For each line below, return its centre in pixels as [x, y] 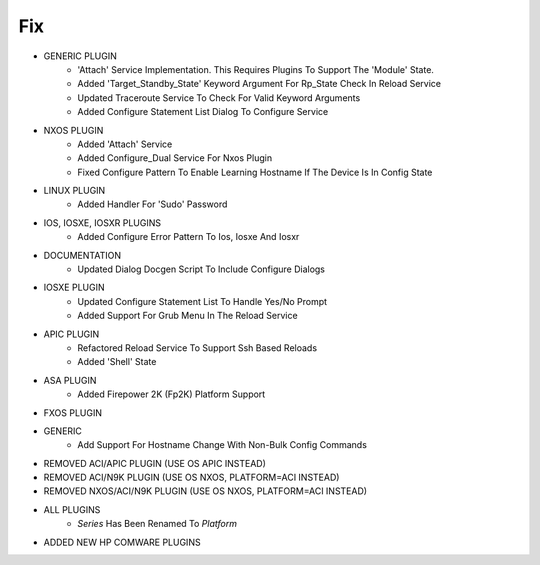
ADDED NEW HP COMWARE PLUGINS [122, 542]
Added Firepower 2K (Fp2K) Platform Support [171, 394]
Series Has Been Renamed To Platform [157, 524]
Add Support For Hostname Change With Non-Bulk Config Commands [222, 445]
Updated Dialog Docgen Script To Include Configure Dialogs [201, 269]
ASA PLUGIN [70, 380]
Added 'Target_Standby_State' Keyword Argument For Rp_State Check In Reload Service [259, 84]
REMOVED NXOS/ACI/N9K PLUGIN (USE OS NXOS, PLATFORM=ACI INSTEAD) [205, 491]
